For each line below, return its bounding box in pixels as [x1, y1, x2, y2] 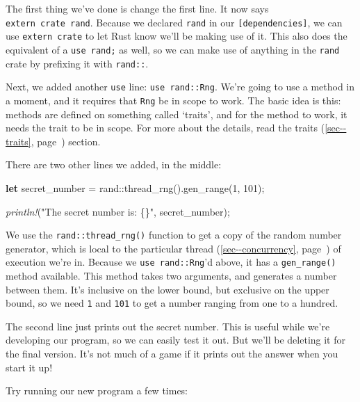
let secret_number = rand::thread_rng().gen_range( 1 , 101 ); [6, 180, 265, 195]
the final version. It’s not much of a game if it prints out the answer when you [6, 346, 338, 361]
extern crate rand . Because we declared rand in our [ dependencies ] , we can [6, 15, 343, 29]
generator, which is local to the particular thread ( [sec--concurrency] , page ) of [6, 241, 341, 255]
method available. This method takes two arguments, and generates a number [6, 268, 337, 282]
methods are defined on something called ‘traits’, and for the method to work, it [6, 106, 347, 121]
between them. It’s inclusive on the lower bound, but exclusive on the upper [6, 282, 329, 296]
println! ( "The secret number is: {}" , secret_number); [6, 204, 230, 218]
